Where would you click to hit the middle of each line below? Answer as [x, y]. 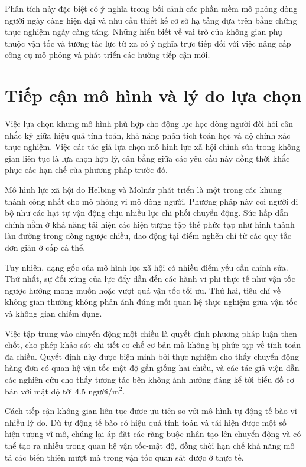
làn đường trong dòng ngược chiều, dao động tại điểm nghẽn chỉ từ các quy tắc [148, 236]
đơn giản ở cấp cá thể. [45, 247]
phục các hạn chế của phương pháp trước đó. [86, 170]
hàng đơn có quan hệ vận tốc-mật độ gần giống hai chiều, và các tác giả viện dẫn [152, 368]
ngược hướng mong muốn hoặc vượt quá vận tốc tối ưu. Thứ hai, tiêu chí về [143, 290]
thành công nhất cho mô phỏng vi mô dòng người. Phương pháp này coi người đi [152, 201]
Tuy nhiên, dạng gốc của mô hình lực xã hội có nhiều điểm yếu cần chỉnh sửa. [147, 267]
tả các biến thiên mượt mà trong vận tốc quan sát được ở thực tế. [124, 457]
